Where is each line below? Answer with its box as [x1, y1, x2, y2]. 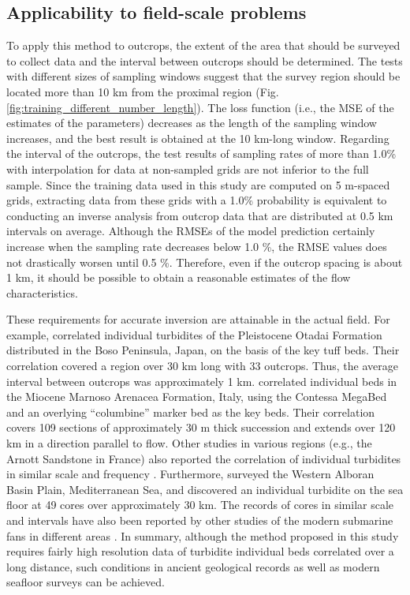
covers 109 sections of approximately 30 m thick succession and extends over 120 [6, 419, 396, 436]
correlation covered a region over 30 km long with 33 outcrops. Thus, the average [6, 357, 398, 374]
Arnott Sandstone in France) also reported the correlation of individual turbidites [6, 450, 401, 466]
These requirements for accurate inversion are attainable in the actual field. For [6, 311, 390, 327]
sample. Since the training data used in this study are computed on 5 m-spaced [6, 176, 390, 193]
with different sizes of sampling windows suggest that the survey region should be [6, 68, 401, 84]
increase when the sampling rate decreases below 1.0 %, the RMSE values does [6, 238, 387, 254]
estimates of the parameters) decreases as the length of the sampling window [6, 114, 377, 131]
